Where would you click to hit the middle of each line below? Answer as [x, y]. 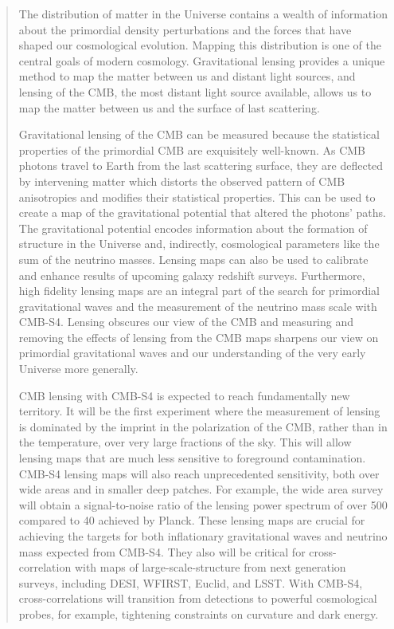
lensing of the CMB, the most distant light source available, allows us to [195, 91]
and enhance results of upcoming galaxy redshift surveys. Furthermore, [192, 275]
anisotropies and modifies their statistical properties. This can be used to [197, 197]
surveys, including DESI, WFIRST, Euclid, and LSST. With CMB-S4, [191, 582]
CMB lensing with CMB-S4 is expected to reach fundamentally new [184, 395]
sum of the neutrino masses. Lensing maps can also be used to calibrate [193, 259]
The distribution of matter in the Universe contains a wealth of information [203, 14]
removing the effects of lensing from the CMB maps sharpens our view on [199, 337]
